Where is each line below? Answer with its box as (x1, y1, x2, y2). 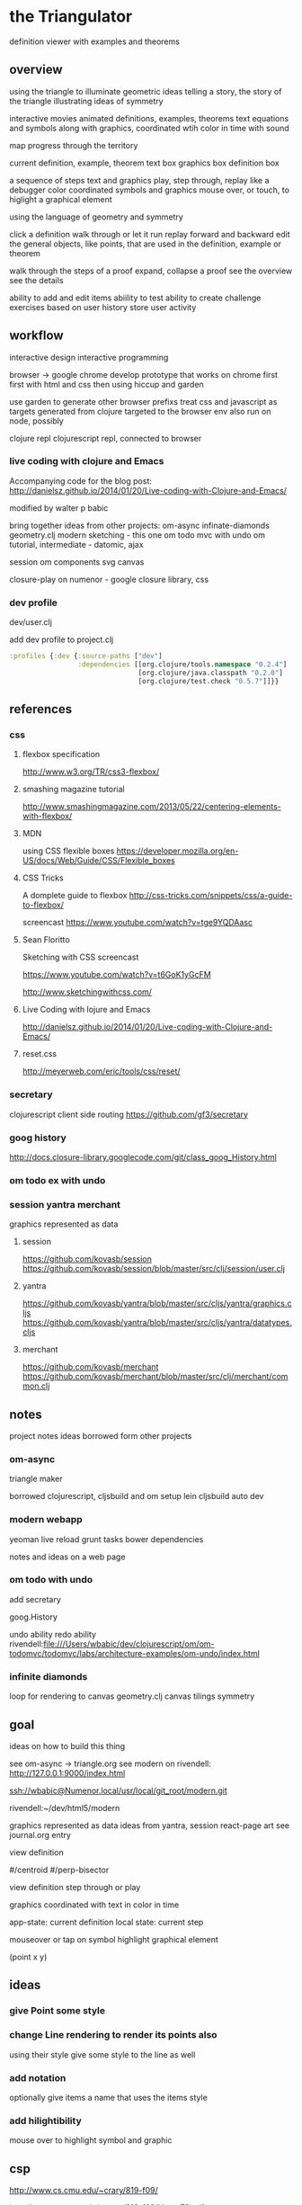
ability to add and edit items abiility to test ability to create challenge (9, 292, 262, 303)
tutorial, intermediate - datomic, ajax (9, 539, 144, 549)
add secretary (9, 1593, 61, 1604)
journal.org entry (9, 1829, 72, 1840)
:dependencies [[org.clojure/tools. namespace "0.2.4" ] (77, 660, 288, 669)
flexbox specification (22, 749, 101, 760)
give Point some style (9, 2004, 106, 2017)
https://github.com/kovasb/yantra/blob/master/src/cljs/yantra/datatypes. (22, 1317, 292, 1328)
